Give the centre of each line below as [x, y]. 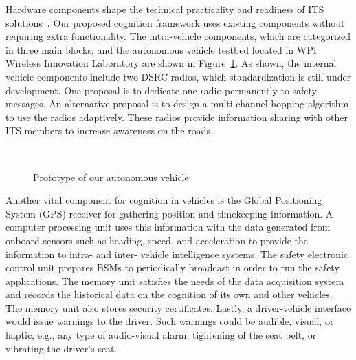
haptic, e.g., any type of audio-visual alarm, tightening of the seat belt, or [161, 335]
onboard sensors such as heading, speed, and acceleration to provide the [157, 240]
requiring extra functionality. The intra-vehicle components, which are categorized [178, 36]
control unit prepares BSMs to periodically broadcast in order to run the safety [173, 267]
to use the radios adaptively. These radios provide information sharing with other [177, 117]
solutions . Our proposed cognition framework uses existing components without [175, 22]
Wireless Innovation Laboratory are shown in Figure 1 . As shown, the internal [171, 63]
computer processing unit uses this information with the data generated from [168, 227]
